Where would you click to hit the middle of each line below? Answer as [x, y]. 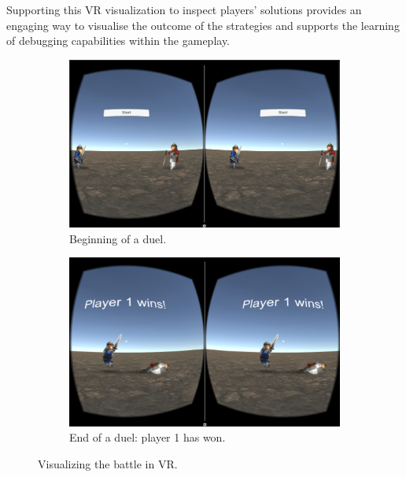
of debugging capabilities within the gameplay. [118, 41]
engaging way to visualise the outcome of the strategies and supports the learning [203, 25]
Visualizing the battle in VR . [108, 463]
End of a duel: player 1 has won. [148, 437]
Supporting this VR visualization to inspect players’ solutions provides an [184, 9]
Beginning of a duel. [118, 238]
